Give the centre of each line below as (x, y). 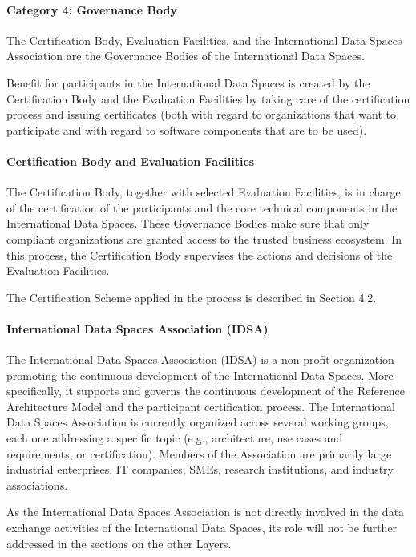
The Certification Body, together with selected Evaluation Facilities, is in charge (204, 192)
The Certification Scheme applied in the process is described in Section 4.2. (192, 297)
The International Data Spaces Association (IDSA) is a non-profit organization (200, 359)
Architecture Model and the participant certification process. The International (201, 406)
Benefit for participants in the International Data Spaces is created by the (188, 82)
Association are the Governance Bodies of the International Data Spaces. (186, 56)
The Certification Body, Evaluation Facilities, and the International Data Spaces (204, 40)
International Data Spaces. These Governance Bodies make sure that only (188, 223)
